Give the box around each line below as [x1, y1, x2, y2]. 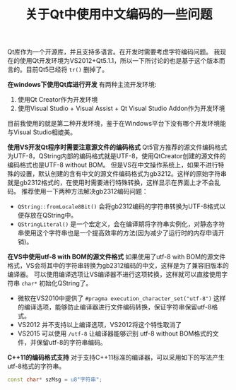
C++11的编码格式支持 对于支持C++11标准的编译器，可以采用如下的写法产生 [7, 353, 225, 362]
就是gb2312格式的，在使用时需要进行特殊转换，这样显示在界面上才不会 [7, 178, 215, 187]
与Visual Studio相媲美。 [7, 128, 77, 136]
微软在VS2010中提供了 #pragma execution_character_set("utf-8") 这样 [17, 294, 226, 302]
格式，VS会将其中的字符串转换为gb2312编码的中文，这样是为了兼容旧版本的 [7, 261, 230, 270]
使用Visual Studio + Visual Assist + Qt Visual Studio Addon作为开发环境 [17, 104, 225, 113]
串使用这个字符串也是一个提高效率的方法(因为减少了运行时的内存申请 [17, 229, 218, 237]
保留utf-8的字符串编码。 [36, 338, 107, 347]
